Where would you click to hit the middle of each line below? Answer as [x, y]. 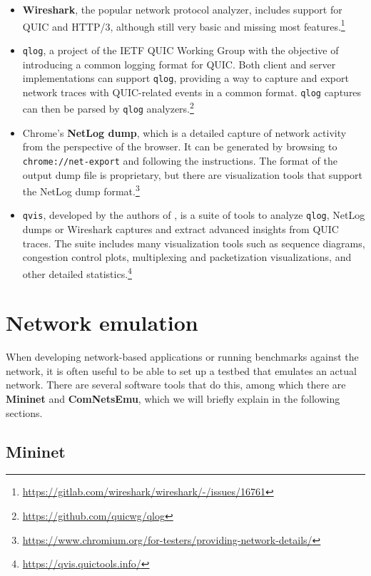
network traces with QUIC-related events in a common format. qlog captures [192, 92]
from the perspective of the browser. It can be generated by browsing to [180, 146]
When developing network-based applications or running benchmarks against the [182, 357]
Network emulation [102, 323]
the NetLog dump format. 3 [81, 190]
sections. [24, 412]
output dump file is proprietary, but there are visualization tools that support [193, 174]
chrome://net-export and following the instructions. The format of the [180, 160]
